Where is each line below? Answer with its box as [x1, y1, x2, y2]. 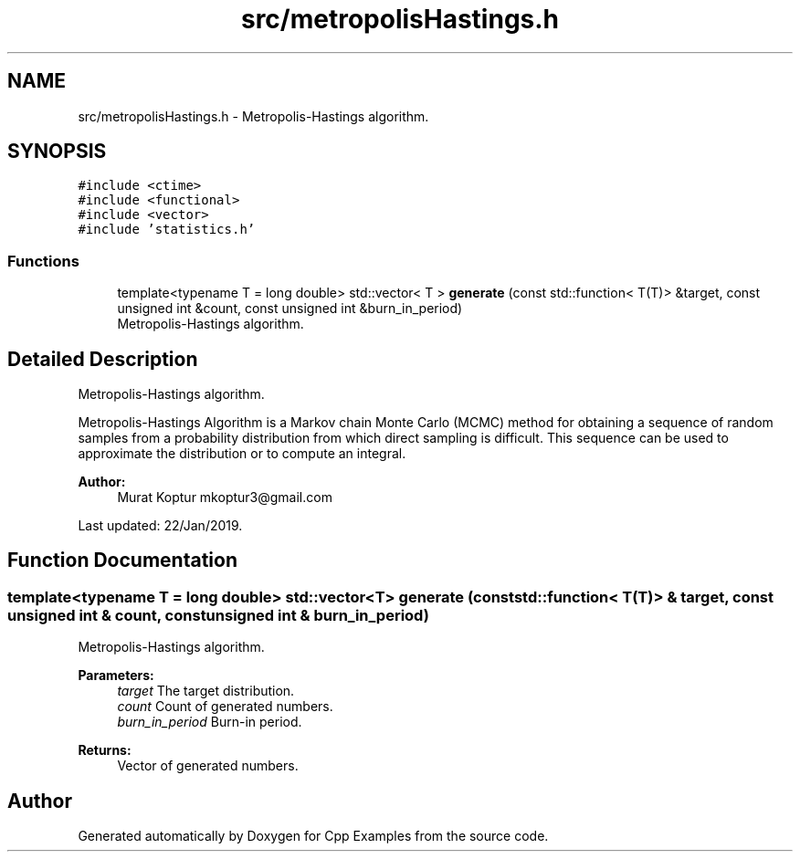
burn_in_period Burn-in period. [117, 714, 302, 730]
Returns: [78, 742, 132, 759]
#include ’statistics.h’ [78, 222, 256, 237]
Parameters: [78, 667, 154, 684]
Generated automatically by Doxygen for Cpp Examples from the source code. [78, 828, 549, 844]
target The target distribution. [117, 683, 295, 699]
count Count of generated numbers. [117, 698, 333, 715]
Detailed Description [7, 347, 198, 371]
